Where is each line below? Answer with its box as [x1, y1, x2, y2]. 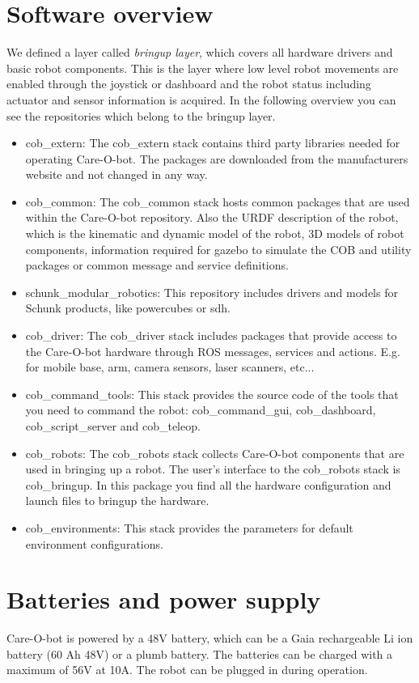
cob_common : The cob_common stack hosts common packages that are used [25, 193, 410, 210]
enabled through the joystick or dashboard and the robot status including [6, 75, 371, 92]
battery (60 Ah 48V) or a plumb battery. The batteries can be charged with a [6, 645, 393, 662]
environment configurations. [25, 535, 163, 552]
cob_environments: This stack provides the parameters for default [25, 519, 353, 536]
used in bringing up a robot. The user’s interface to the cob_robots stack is [25, 460, 400, 477]
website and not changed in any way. [25, 166, 208, 183]
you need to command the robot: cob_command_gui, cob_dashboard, [25, 401, 376, 418]
